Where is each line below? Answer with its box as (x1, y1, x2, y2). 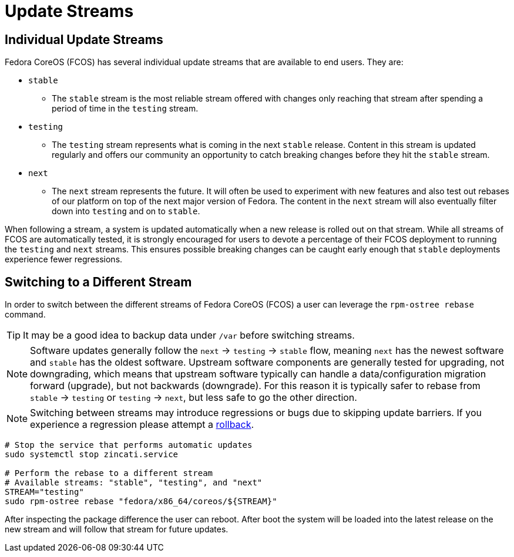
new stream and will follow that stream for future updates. (5, 524, 229, 535)
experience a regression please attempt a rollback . (30, 418, 254, 431)
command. (5, 309, 46, 320)
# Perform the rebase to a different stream (5, 468, 213, 478)
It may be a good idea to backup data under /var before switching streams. (23, 329, 355, 342)
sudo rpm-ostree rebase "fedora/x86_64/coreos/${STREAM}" (5, 497, 277, 507)
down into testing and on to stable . (52, 206, 200, 217)
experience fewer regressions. (5, 254, 123, 265)
